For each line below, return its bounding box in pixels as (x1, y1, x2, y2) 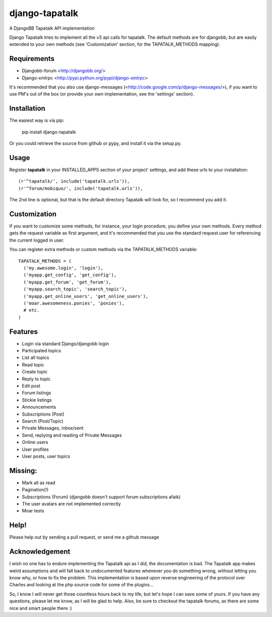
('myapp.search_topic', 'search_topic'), (23, 286, 127, 292)
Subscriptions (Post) (22, 411, 64, 417)
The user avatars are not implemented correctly (22, 501, 121, 507)
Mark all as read (22, 480, 55, 486)
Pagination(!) (22, 487, 49, 493)
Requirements (9, 54, 55, 63)
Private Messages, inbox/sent (22, 425, 84, 431)
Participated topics (22, 348, 61, 354)
